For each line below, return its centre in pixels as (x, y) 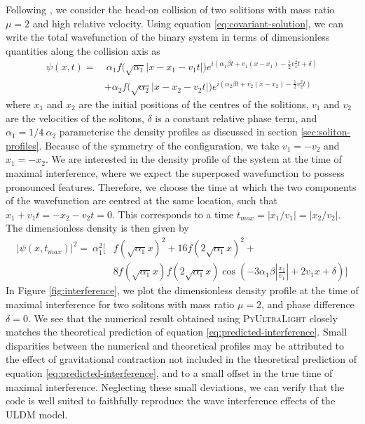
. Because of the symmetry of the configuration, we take (159, 145)
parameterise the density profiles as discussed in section (178, 132)
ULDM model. (37, 414)
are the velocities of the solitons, (75, 118)
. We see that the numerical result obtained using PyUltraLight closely (182, 318)
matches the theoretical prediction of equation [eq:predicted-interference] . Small (177, 332)
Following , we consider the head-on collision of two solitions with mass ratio (170, 9)
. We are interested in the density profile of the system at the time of (193, 159)
